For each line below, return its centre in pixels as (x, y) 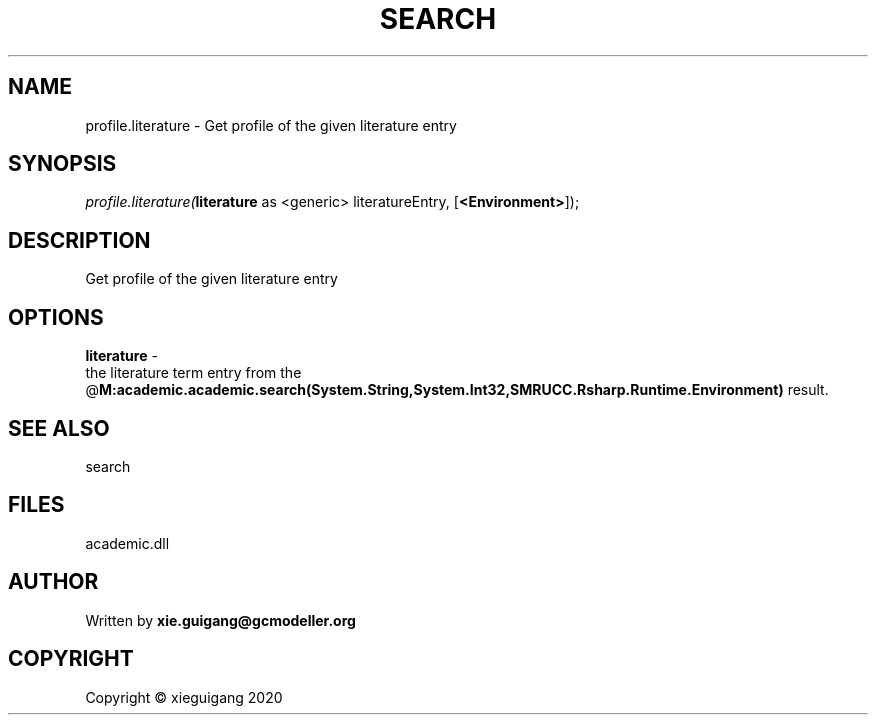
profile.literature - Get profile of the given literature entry (271, 125)
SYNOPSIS (62, 164)
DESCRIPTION (79, 240)
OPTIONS (56, 317)
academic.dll (127, 543)
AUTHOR (53, 582)
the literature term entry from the (193, 373)
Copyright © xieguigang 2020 (184, 697)
